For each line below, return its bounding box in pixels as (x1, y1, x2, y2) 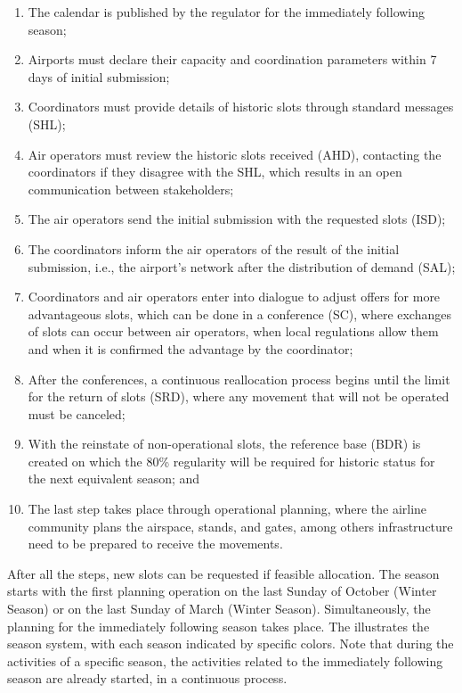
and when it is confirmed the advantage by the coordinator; (28, 339, 353, 358)
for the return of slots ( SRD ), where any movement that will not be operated (28, 387, 450, 406)
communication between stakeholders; (28, 179, 234, 198)
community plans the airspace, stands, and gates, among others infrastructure (28, 516, 453, 535)
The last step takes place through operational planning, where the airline (28, 499, 427, 518)
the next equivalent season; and (28, 469, 200, 488)
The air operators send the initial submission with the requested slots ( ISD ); (28, 210, 446, 228)
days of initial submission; (28, 67, 170, 86)
